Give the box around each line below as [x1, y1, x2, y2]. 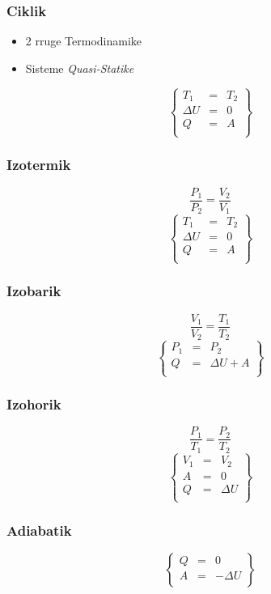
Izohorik [6, 394, 61, 414]
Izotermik [6, 155, 71, 175]
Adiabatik [6, 520, 72, 540]
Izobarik [6, 281, 61, 301]
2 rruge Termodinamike [25, 32, 142, 49]
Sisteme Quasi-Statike [25, 59, 134, 76]
